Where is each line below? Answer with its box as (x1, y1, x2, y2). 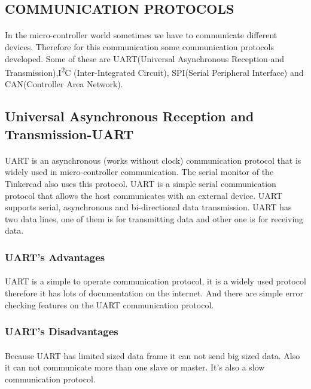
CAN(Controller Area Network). (5, 78, 123, 90)
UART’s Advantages (5, 249, 105, 264)
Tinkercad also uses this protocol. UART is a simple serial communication (5, 177, 276, 189)
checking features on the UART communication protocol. (5, 298, 214, 311)
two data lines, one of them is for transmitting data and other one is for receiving (5, 212, 304, 225)
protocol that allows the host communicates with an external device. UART (5, 189, 283, 201)
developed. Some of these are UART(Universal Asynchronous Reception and (5, 52, 285, 65)
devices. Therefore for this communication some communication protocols (5, 40, 274, 53)
